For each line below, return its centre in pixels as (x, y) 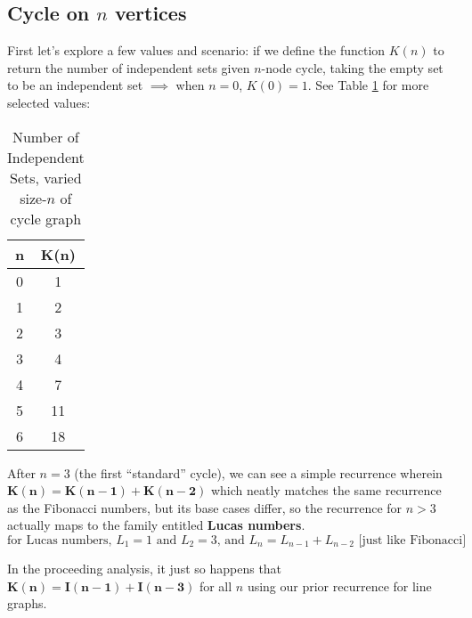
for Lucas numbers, (60, 540)
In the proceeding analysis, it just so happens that (145, 568)
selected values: (49, 102)
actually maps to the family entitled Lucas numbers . (156, 525)
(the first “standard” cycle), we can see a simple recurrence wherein (258, 472)
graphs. (27, 603)
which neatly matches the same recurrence (326, 490)
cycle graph (46, 218)
